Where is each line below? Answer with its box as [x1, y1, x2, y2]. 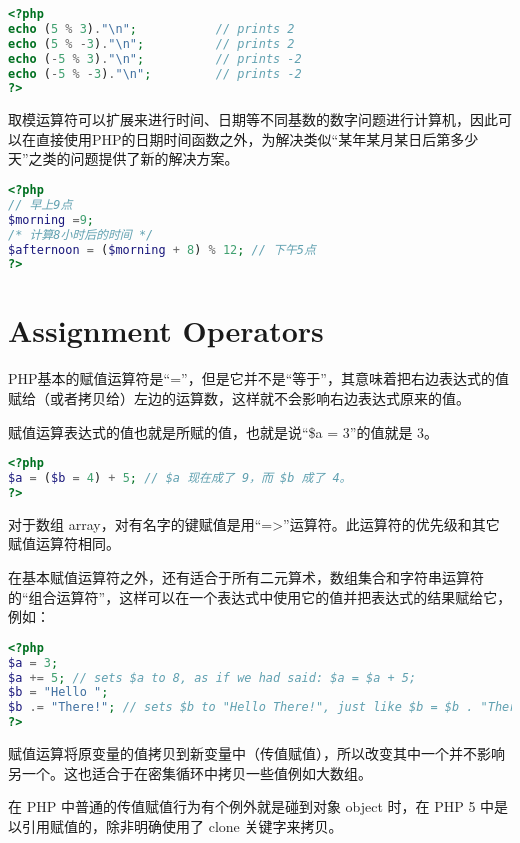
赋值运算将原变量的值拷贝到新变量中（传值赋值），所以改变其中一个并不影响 [8, 743, 505, 764]
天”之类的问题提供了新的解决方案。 [8, 148, 239, 169]
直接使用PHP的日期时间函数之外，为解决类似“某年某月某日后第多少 [35, 128, 479, 149]
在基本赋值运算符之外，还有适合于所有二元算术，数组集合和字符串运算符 [8, 567, 484, 587]
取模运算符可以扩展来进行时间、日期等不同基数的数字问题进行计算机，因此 [8, 109, 498, 130]
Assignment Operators [8, 310, 324, 351]
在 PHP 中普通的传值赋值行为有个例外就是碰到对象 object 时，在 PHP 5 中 [8, 796, 495, 817]
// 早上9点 [8, 197, 73, 212]
